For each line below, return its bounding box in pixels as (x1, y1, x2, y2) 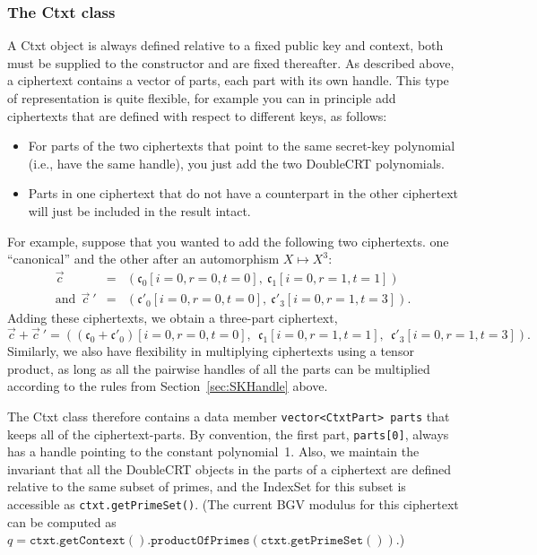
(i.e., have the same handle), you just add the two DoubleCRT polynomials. (28, 153, 445, 172)
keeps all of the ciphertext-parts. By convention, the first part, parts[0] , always (7, 424, 449, 443)
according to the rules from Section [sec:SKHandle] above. (7, 377, 328, 395)
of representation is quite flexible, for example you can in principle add (7, 89, 396, 107)
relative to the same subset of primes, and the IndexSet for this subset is (7, 477, 406, 496)
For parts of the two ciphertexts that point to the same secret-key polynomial (28, 136, 455, 155)
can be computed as (7, 512, 117, 531)
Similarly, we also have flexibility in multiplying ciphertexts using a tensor (7, 342, 414, 360)
